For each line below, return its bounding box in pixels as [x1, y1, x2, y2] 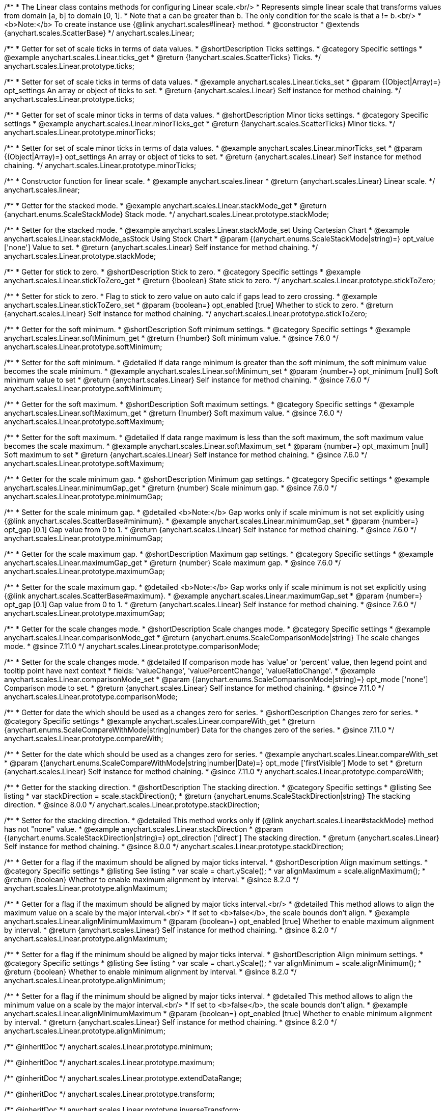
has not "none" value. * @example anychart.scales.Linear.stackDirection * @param [4, 825, 283, 833]
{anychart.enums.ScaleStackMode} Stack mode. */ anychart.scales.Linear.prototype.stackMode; [4, 210, 329, 219]
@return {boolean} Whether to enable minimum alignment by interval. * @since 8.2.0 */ [4, 967, 297, 976]
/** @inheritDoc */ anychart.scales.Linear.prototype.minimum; [4, 1042, 213, 1051]
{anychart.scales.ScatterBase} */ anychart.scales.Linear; [4, 29, 194, 37]
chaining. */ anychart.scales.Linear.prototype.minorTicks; [4, 161, 197, 170]
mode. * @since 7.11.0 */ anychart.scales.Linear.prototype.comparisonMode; [4, 642, 260, 651]
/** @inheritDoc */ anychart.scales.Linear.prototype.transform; [4, 1090, 215, 1098]
